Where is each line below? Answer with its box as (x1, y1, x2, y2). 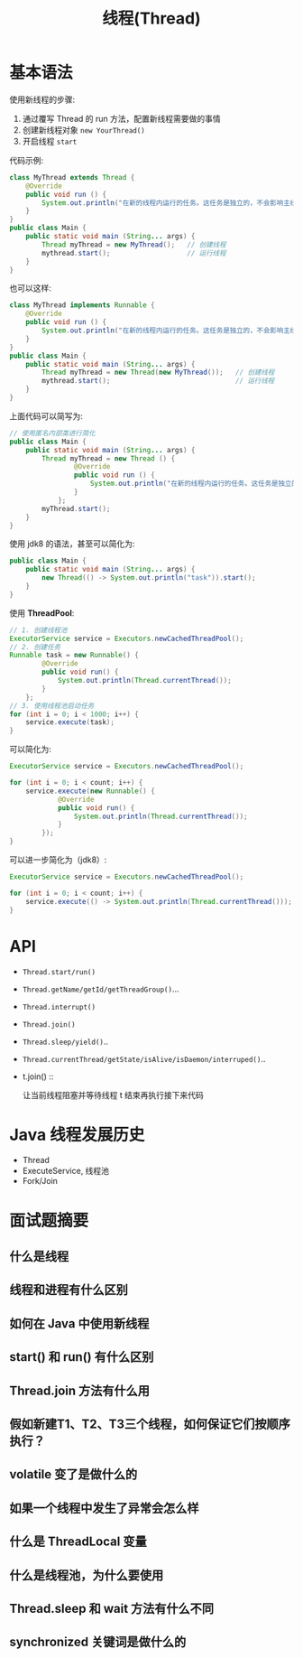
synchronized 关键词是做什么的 (9, 1635, 187, 1650)
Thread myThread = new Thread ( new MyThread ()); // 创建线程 (41, 368, 275, 377)
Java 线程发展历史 (9, 1124, 145, 1145)
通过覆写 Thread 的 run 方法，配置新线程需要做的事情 (22, 113, 221, 124)
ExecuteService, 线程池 (22, 1166, 110, 1177)
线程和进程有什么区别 (9, 1282, 128, 1298)
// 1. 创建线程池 (9, 625, 68, 635)
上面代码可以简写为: (9, 410, 84, 421)
